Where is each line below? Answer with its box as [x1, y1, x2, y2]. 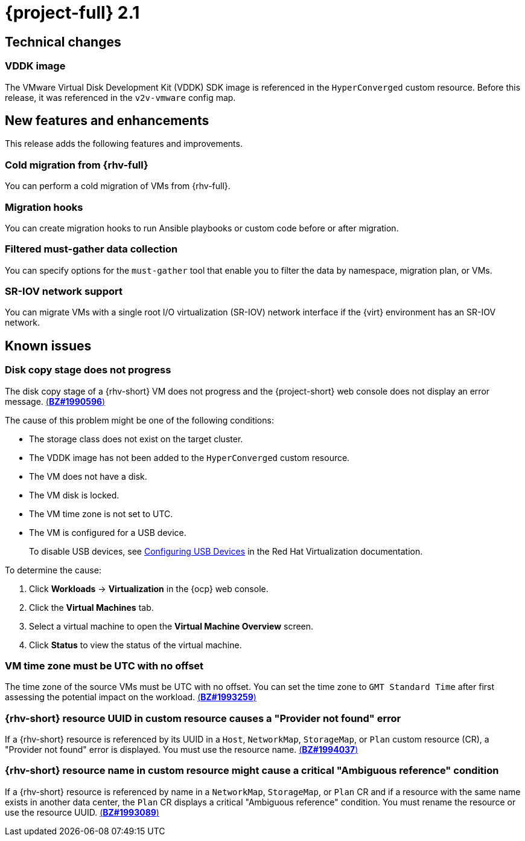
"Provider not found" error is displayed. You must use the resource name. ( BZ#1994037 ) [5, 744, 358, 755]
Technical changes [5, 34, 121, 50]
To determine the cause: [5, 564, 101, 575]
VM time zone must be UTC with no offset [5, 659, 204, 672]
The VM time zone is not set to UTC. [29, 508, 173, 519]
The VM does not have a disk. [29, 471, 147, 482]
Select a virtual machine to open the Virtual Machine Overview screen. [29, 620, 314, 631]
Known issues [5, 338, 92, 353]
